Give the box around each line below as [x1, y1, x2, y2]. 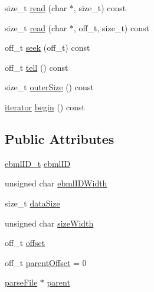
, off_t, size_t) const [73, 21, 149, 34]
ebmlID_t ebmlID [5, 157, 71, 169]
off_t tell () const [5, 61, 68, 73]
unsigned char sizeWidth [5, 216, 94, 229]
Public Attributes [5, 129, 114, 147]
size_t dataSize [5, 196, 60, 209]
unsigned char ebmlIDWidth [5, 177, 107, 189]
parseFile [5, 276, 38, 288]
